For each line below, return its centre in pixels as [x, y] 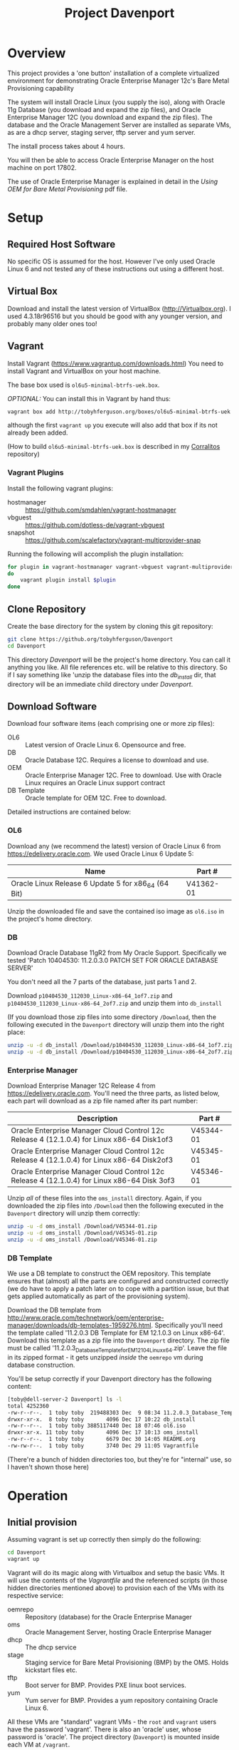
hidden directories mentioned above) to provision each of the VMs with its [116, 1588]
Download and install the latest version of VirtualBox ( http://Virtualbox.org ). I [119, 308]
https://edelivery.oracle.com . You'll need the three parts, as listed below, [113, 1093]
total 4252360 [28, 1406]
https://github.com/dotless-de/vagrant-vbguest [95, 525]
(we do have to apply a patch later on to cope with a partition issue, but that [118, 1289]
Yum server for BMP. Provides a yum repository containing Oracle [122, 1700]
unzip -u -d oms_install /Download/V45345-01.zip [83, 1233]
